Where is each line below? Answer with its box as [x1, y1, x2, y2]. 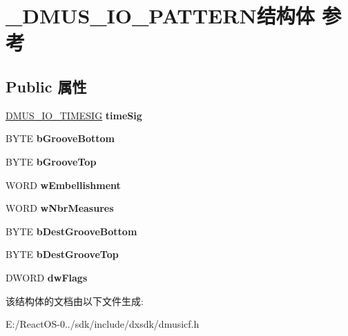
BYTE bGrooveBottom [6, 131, 115, 146]
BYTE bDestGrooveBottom [6, 224, 137, 238]
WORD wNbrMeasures [6, 201, 114, 215]
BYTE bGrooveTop [6, 154, 97, 168]
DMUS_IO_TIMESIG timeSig [6, 108, 142, 122]
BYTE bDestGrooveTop [6, 247, 119, 261]
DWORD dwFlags [6, 270, 88, 284]
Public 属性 [6, 75, 87, 97]
